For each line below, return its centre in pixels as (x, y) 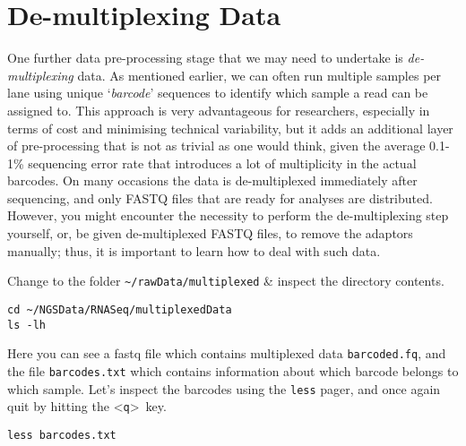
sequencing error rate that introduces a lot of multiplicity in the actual (222, 163)
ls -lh (26, 325)
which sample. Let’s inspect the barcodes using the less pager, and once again (224, 388)
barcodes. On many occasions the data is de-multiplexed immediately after (212, 180)
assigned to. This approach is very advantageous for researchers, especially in (219, 110)
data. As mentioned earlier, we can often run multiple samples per (259, 75)
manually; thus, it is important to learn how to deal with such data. (194, 250)
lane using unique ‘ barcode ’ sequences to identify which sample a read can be (218, 93)
